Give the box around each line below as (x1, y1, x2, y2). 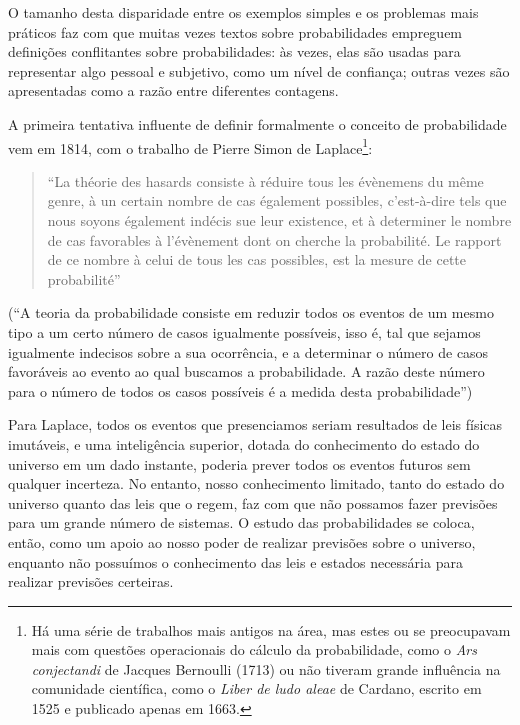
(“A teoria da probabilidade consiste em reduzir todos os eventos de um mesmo (8, 302, 494, 323)
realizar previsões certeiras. (8, 571, 174, 592)
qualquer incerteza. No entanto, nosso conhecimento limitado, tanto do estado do (8, 473, 505, 494)
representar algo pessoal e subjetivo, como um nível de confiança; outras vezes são (8, 60, 510, 81)
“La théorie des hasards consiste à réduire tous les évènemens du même (47, 170, 484, 191)
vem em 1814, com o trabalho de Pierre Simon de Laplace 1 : (8, 134, 373, 158)
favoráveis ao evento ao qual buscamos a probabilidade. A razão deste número (8, 361, 485, 382)
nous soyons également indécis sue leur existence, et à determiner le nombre (47, 210, 512, 230)
